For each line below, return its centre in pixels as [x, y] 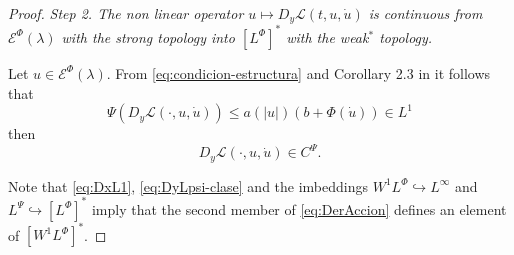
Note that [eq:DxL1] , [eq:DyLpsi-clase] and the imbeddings [188, 185]
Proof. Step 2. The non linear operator [126, 13]
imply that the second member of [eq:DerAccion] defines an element [299, 208]
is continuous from [425, 13]
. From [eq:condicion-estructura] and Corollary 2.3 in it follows [298, 72]
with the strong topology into [148, 36]
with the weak [327, 36]
